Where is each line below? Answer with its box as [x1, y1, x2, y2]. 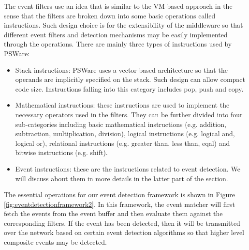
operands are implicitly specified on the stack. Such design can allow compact [15, 74, 245, 84]
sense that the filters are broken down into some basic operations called [4, 10, 216, 20]
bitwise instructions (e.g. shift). [15, 147, 108, 157]
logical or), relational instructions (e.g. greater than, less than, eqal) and [15, 138, 230, 148]
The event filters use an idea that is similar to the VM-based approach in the [4, 1, 233, 11]
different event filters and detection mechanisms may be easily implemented [4, 29, 228, 39]
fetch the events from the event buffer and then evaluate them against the [4, 208, 223, 219]
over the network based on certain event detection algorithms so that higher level [4, 227, 244, 237]
